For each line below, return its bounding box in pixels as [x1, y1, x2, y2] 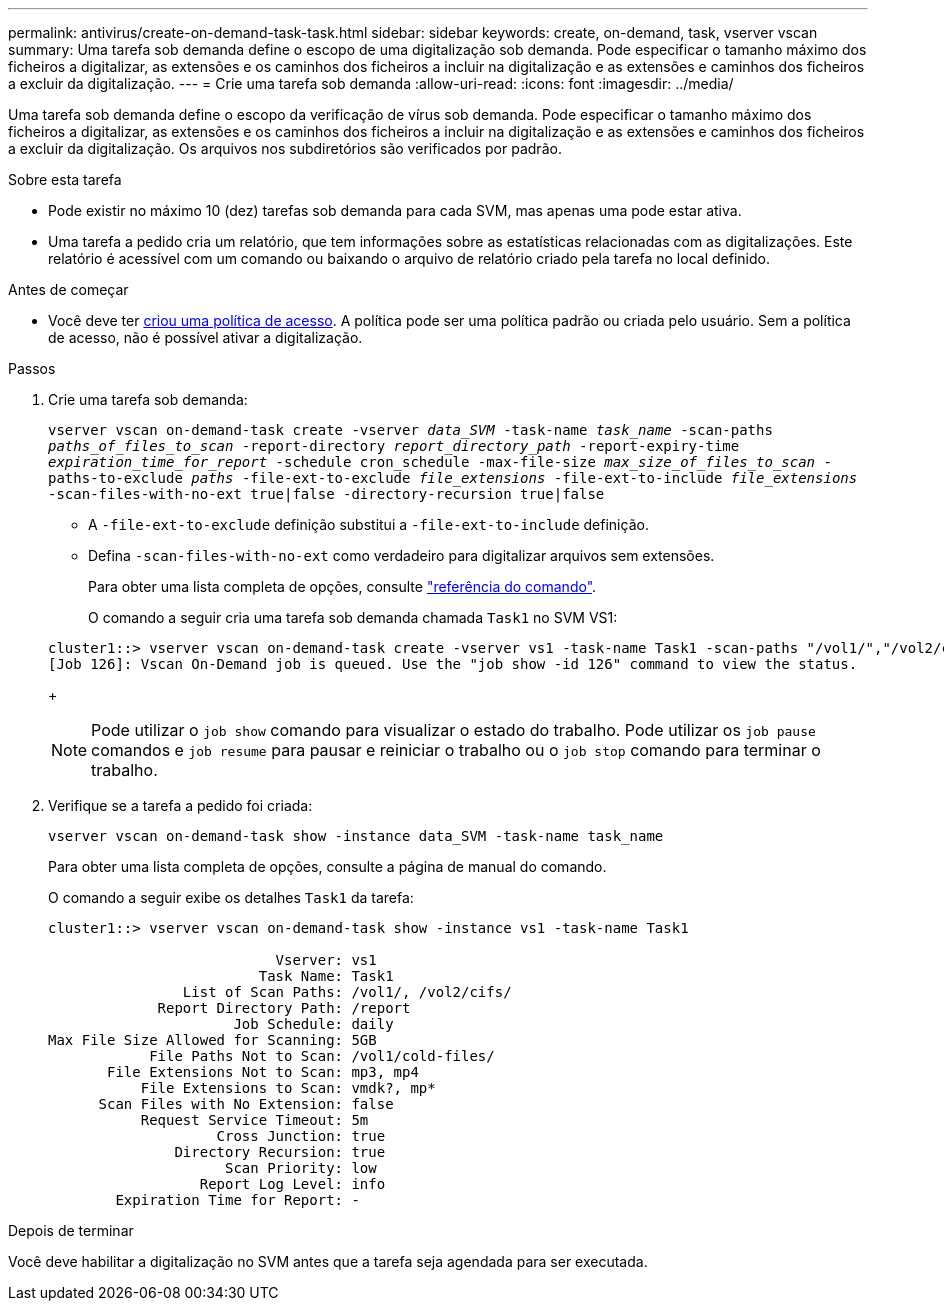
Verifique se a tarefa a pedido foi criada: [48, 797, 313, 814]
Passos [8, 360, 56, 377]
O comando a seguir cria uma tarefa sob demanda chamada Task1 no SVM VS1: [88, 609, 618, 626]
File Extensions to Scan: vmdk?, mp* [140, 1080, 436, 1096]
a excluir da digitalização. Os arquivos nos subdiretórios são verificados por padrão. [8, 140, 562, 157]
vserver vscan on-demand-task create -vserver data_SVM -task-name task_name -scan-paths [48, 422, 773, 438]
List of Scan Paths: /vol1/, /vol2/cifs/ [182, 984, 512, 1000]
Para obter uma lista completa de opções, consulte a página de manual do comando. [48, 858, 607, 875]
